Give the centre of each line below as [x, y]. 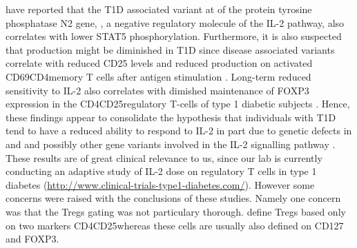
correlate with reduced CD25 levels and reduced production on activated [159, 63]
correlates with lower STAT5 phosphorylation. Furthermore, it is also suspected [174, 36]
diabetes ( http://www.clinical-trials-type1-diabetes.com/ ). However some [160, 184]
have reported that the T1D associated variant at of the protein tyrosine [159, 9]
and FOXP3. [32, 239]
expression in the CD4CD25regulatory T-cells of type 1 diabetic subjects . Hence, [178, 104]
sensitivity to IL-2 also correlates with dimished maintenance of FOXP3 [157, 90]
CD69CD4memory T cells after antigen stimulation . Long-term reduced [158, 76]
